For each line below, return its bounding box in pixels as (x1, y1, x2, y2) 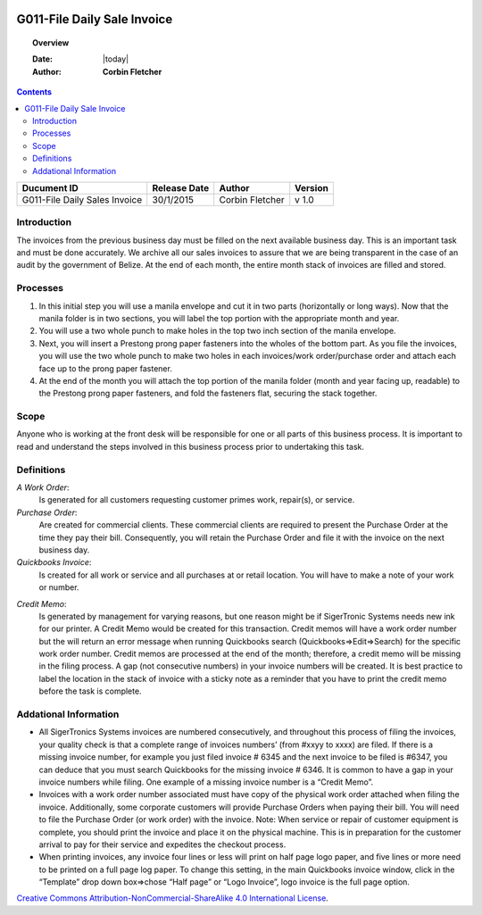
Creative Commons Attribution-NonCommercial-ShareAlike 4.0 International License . (16, 893, 329, 903)
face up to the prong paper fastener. (38, 362, 173, 374)
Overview (32, 37, 70, 48)
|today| (103, 54, 129, 64)
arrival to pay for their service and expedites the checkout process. (38, 839, 287, 850)
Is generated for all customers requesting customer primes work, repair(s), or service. (38, 495, 355, 505)
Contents (16, 87, 53, 97)
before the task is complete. (38, 686, 142, 696)
